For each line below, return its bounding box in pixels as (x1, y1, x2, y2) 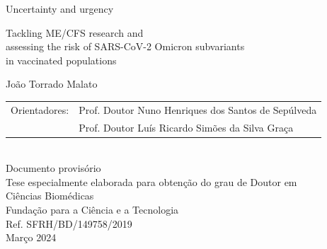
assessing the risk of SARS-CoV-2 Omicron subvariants (6, 39, 245, 54)
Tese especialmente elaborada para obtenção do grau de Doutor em (6, 174, 297, 189)
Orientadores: (11, 102, 69, 117)
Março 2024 (6, 230, 57, 245)
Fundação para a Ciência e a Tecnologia (6, 202, 179, 217)
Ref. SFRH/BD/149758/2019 (6, 216, 132, 231)
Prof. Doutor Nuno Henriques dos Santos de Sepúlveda (79, 102, 317, 117)
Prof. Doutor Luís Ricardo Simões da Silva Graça (79, 120, 294, 134)
